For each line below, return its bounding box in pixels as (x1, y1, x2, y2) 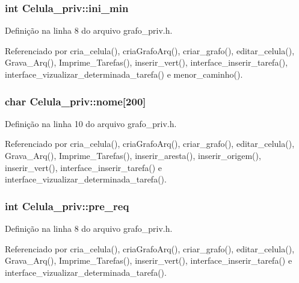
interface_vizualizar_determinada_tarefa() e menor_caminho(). (5, 68, 243, 80)
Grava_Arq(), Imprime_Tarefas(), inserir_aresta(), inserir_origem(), (5, 149, 261, 161)
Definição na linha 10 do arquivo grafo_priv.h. (5, 117, 177, 129)
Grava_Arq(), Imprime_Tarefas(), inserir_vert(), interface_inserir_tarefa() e (5, 254, 292, 267)
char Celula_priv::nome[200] (5, 93, 146, 108)
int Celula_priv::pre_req (5, 198, 129, 213)
